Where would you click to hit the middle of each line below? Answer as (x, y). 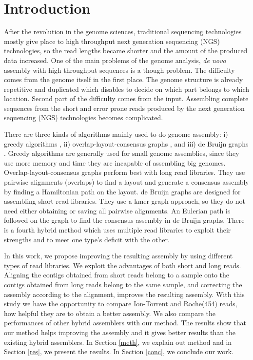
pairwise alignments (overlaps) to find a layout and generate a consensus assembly (126, 182)
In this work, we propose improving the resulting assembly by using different (118, 256)
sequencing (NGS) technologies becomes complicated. (84, 117)
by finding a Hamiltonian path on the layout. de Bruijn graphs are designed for (122, 191)
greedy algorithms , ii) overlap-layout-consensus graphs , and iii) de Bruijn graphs (126, 143)
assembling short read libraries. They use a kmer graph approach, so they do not (125, 201)
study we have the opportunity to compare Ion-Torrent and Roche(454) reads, (121, 304)
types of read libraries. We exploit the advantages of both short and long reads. (123, 265)
